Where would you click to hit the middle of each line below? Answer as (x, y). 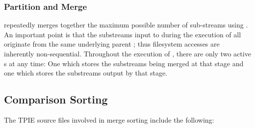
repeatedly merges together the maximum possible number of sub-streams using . (126, 25)
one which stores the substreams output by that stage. (86, 73)
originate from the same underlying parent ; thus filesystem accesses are (112, 44)
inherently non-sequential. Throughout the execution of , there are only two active (127, 53)
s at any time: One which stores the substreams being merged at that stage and (124, 63)
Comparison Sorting (56, 99)
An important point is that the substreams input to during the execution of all (123, 34)
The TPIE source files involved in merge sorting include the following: (109, 119)
